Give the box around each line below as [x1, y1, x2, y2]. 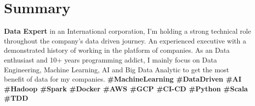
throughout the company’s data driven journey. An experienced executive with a [4, 35, 246, 45]
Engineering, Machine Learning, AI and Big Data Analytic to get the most [4, 64, 229, 74]
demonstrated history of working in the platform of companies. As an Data [4, 45, 230, 55]
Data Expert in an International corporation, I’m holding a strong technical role [4, 26, 251, 36]
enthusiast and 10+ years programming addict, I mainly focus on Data [4, 54, 217, 64]
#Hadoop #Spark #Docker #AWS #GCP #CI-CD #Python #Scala [4, 83, 248, 93]
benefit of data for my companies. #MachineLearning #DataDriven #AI [4, 74, 242, 84]
